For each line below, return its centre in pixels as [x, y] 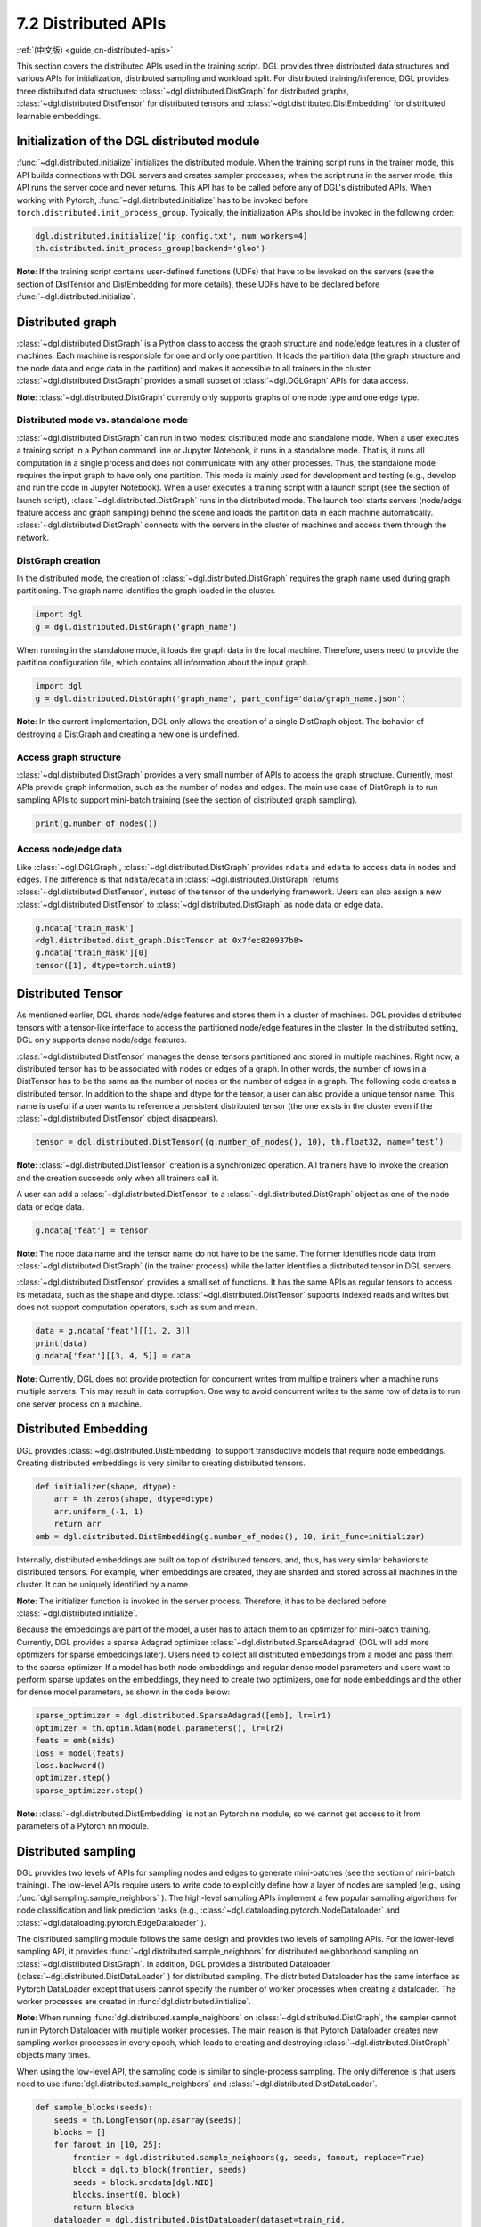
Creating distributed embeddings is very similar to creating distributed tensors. [161, 1463]
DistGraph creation [58, 560]
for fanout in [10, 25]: [108, 2145]
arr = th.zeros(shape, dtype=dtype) [134, 1499]
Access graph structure [69, 757]
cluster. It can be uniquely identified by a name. [103, 1585]
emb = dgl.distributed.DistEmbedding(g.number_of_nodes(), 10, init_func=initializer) [230, 1536]
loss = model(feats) [80, 1753]
